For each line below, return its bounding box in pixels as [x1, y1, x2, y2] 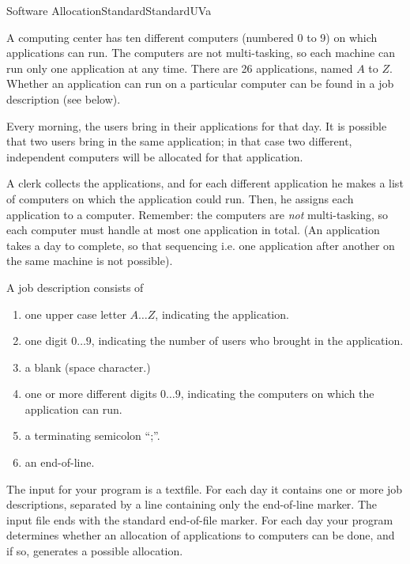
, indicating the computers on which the [180, 385, 374, 402]
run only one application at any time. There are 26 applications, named [6, 59, 353, 76]
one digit [24, 332, 68, 349]
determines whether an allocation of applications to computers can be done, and [6, 527, 395, 543]
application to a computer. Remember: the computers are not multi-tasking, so [6, 206, 389, 222]
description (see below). [6, 90, 121, 107]
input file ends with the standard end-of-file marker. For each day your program [6, 511, 393, 528]
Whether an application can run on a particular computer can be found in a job [6, 75, 394, 92]
